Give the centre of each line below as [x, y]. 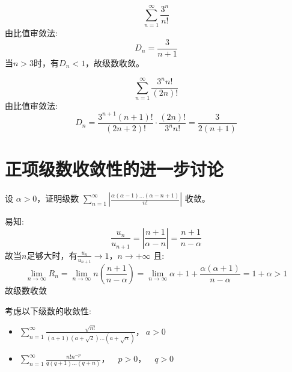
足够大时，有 [52, 255]
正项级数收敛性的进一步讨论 [114, 169]
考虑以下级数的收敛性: [48, 310]
